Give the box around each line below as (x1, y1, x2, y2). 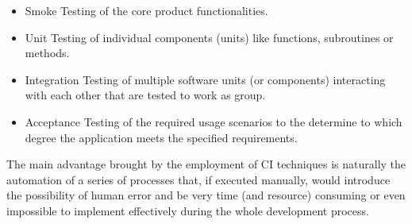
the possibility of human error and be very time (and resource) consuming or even (6, 187, 406, 203)
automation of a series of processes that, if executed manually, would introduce (6, 171, 391, 187)
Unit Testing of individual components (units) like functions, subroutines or (25, 29, 394, 45)
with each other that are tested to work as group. (25, 87, 266, 103)
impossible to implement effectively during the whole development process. (6, 202, 369, 218)
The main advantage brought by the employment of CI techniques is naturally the (6, 156, 406, 172)
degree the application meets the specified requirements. (25, 129, 298, 145)
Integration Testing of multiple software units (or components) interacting (25, 71, 386, 87)
